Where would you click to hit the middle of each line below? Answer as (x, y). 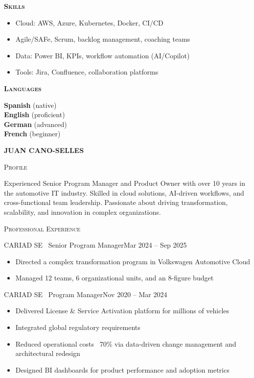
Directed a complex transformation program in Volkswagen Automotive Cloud (133, 261)
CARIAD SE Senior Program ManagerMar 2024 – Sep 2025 (95, 245)
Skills (14, 6)
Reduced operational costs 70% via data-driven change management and (126, 343)
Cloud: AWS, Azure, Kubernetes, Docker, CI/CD (89, 22)
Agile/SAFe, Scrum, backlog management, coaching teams (103, 39)
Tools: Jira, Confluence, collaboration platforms (87, 72)
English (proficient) (35, 114)
